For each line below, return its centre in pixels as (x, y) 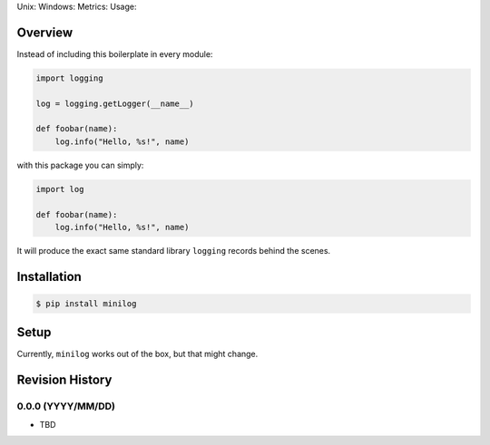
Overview (45, 32)
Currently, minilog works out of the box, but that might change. (137, 354)
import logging (69, 78)
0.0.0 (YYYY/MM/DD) (66, 406)
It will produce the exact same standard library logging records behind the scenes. (174, 250)
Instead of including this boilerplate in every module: (115, 53)
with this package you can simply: (80, 165)
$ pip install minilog (86, 303)
